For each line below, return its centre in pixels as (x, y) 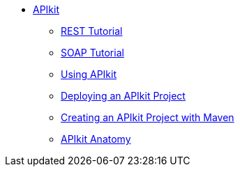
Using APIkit (89, 74)
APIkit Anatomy (96, 139)
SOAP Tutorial (92, 53)
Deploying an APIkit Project (123, 96)
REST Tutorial (92, 31)
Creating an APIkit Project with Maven (148, 117)
